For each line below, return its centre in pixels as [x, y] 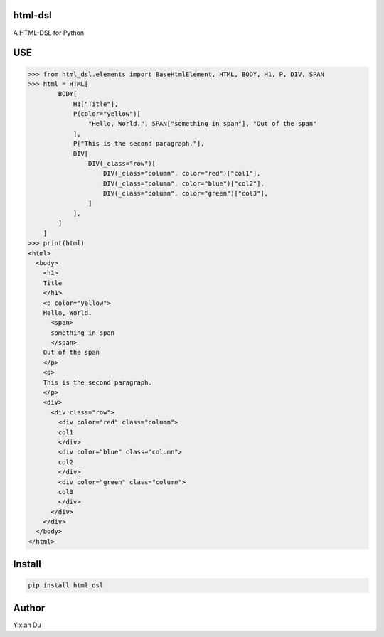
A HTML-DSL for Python [49, 33]
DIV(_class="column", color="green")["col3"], [186, 193]
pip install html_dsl [66, 585]
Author [29, 608]
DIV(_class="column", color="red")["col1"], [182, 173]
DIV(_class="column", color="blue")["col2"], [184, 183]
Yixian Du [27, 625]
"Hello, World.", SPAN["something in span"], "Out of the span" [202, 124]
